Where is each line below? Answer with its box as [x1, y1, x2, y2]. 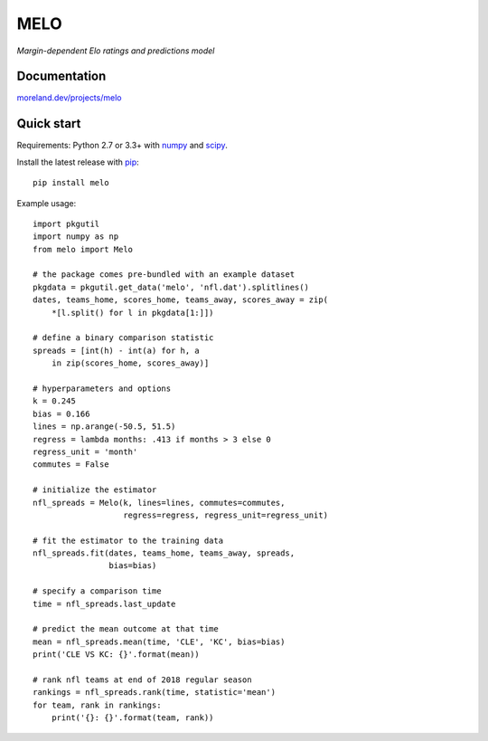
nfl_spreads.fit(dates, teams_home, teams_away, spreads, [33, 548, 296, 558]
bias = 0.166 [33, 408, 90, 419]
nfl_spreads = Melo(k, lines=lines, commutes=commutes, [33, 498, 286, 508]
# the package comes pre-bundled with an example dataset [33, 270, 296, 280]
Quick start [16, 116, 81, 131]
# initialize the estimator [33, 485, 157, 495]
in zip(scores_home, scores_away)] [51, 358, 210, 368]
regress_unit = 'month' [33, 446, 138, 457]
